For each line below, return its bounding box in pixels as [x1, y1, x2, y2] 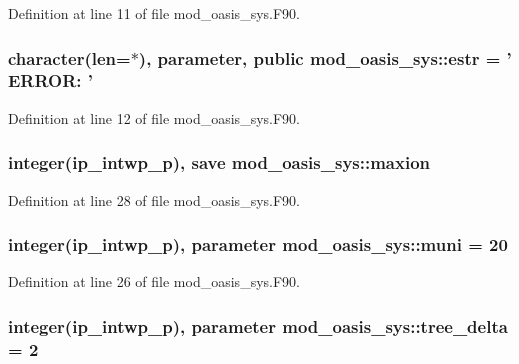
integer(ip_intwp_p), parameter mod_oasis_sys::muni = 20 [8, 232, 508, 257]
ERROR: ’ [8, 68, 94, 93]
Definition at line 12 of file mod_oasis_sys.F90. [8, 107, 300, 128]
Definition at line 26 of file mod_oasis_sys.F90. [8, 271, 300, 292]
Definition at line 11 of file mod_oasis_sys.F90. [8, 3, 300, 23]
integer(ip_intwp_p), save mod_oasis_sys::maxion [8, 150, 431, 175]
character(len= [8, 45, 131, 70]
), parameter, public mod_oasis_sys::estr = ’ [138, 45, 512, 70]
